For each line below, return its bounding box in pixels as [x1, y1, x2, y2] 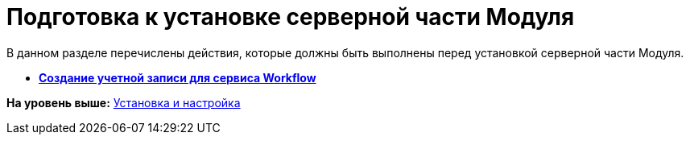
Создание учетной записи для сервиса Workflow [39, 70, 316, 85]
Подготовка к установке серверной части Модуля [6, 3, 575, 31]
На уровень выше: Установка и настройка [6, 95, 241, 110]
